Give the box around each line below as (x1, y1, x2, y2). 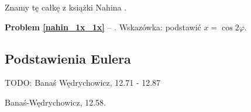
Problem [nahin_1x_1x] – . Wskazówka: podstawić (5, 20, 201, 33)
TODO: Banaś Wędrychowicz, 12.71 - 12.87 (5, 76, 161, 89)
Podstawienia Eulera (5, 49, 131, 67)
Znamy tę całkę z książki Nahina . (5, 1, 127, 13)
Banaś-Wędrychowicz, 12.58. (5, 96, 106, 108)
